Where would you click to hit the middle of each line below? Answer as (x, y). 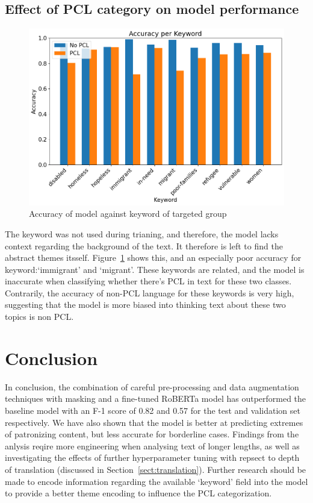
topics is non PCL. (39, 317)
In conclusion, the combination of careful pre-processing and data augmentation (152, 386)
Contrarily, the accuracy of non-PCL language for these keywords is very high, (150, 292)
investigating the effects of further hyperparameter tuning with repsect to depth (152, 458)
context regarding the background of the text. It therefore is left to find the (144, 245)
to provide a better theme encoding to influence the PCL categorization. (138, 493)
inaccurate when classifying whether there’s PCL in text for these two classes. (148, 281)
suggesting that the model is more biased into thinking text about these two (145, 305)
